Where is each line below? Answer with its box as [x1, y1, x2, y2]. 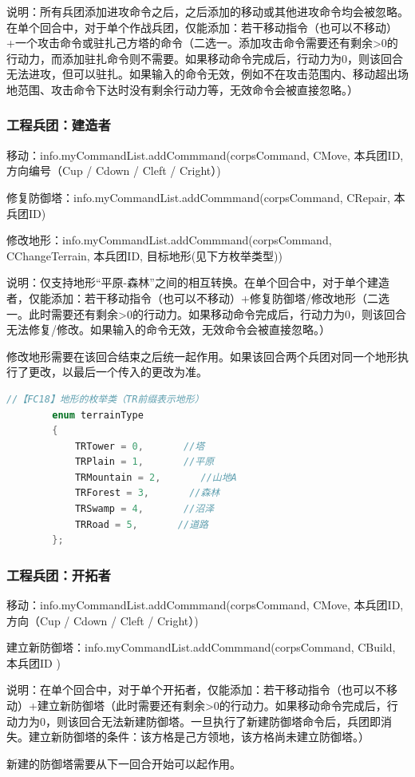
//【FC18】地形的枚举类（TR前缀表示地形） [6, 393, 204, 405]
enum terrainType [52, 409, 144, 421]
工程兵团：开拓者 [6, 565, 111, 585]
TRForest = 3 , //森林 [74, 487, 220, 499]
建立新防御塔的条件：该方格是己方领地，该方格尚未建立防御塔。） [28, 728, 370, 745]
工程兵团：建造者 [6, 115, 111, 135]
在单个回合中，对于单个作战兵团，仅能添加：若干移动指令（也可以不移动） [6, 18, 397, 35]
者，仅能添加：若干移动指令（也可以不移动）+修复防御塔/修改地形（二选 [6, 289, 389, 306]
